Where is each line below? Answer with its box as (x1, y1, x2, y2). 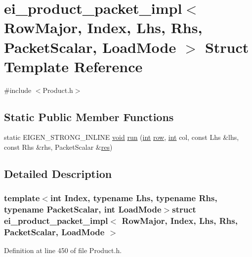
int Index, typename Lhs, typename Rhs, (50, 192, 217, 204)
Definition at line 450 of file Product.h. (4, 245, 122, 256)
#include (4, 85, 32, 95)
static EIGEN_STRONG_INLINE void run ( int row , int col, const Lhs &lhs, (4, 132, 239, 142)
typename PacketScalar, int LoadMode (4, 203, 162, 215)
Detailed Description (4, 166, 112, 181)
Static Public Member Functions (4, 109, 174, 124)
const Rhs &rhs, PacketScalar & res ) (4, 142, 113, 152)
